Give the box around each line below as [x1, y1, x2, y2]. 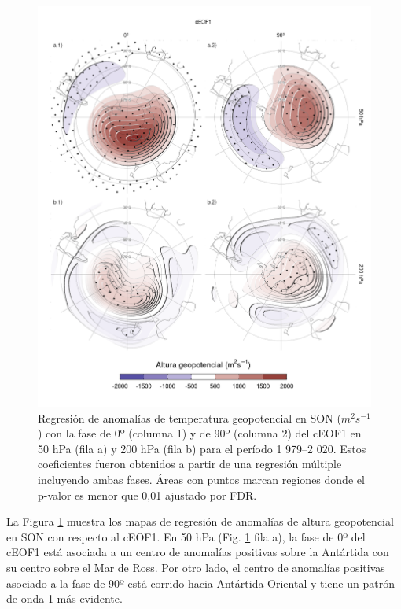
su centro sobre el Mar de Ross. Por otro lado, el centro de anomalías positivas [6, 559, 385, 575]
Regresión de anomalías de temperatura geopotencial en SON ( [38, 409, 341, 426]
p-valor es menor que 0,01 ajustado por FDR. [38, 486, 257, 503]
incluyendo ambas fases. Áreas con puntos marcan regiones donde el [38, 471, 365, 487]
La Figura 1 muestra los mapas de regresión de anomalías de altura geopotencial [6, 513, 394, 530]
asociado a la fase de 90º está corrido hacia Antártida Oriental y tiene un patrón [6, 574, 395, 591]
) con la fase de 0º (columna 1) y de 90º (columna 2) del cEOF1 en [38, 425, 362, 441]
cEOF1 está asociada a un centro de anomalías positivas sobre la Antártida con [6, 544, 389, 560]
